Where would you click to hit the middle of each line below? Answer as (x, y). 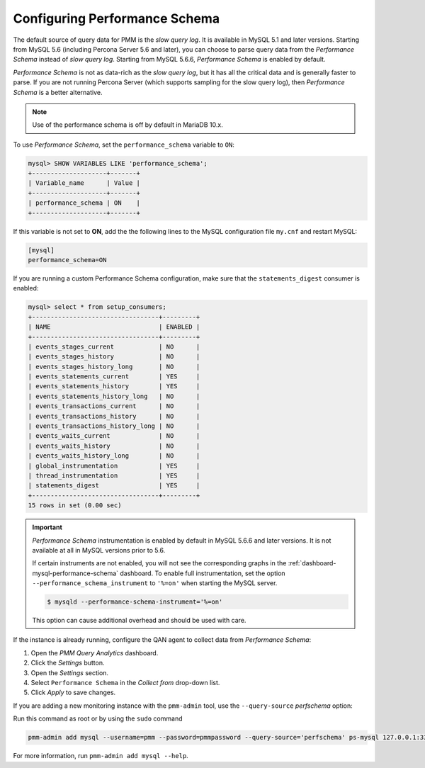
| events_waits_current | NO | (114, 436)
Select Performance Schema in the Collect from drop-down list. (125, 683)
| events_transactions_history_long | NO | (114, 426)
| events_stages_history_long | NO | (114, 366)
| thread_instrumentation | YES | (114, 475)
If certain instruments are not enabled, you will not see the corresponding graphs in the (159, 563)
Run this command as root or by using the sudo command (98, 718)
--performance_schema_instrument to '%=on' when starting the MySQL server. (155, 583)
